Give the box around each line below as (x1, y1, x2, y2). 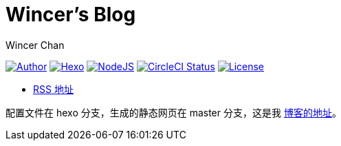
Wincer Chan (5, 39, 65, 51)
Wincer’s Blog (5, 3, 136, 26)
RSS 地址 (33, 83, 74, 95)
